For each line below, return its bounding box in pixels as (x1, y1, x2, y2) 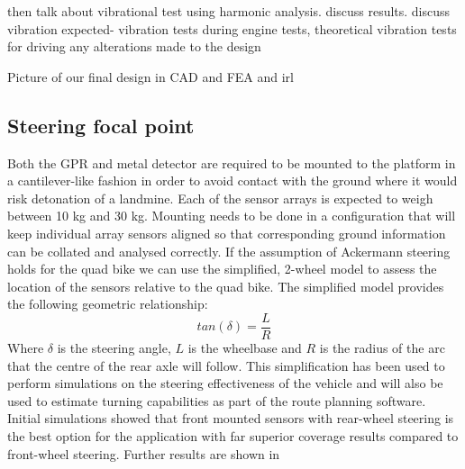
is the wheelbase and (187, 338, 302, 356)
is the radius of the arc (319, 338, 445, 356)
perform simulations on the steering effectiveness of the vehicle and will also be (7, 374, 443, 392)
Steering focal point (7, 111, 195, 139)
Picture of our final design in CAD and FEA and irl (7, 67, 294, 86)
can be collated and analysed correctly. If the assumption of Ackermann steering (7, 241, 451, 260)
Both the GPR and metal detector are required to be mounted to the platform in (7, 153, 456, 172)
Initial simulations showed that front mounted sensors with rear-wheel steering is (7, 409, 454, 428)
